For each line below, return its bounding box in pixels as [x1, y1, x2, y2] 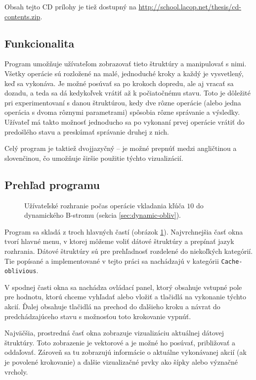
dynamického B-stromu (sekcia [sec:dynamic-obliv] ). [24, 210, 181, 220]
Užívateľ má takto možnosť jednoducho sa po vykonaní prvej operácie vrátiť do [4, 116, 245, 127]
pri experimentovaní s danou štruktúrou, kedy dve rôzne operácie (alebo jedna [4, 97, 241, 107]
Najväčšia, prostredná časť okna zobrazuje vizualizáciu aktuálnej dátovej [4, 328, 224, 338]
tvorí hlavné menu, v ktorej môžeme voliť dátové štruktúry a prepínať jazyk [4, 236, 234, 246]
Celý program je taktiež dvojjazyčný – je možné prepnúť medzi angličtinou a [4, 143, 237, 153]
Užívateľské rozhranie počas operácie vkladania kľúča [24, 200, 185, 210]
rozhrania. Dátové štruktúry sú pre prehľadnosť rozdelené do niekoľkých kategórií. [4, 245, 253, 256]
